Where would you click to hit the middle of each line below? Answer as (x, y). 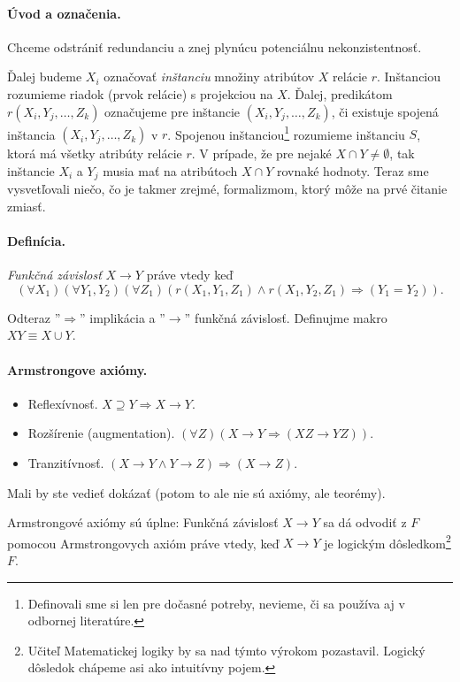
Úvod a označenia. (64, 13)
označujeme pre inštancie (172, 111)
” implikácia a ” (123, 317)
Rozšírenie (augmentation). (101, 433)
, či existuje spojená (385, 111)
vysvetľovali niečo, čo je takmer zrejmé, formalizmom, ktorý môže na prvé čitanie (227, 189)
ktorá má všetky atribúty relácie (95, 153)
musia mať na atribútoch (170, 170)
